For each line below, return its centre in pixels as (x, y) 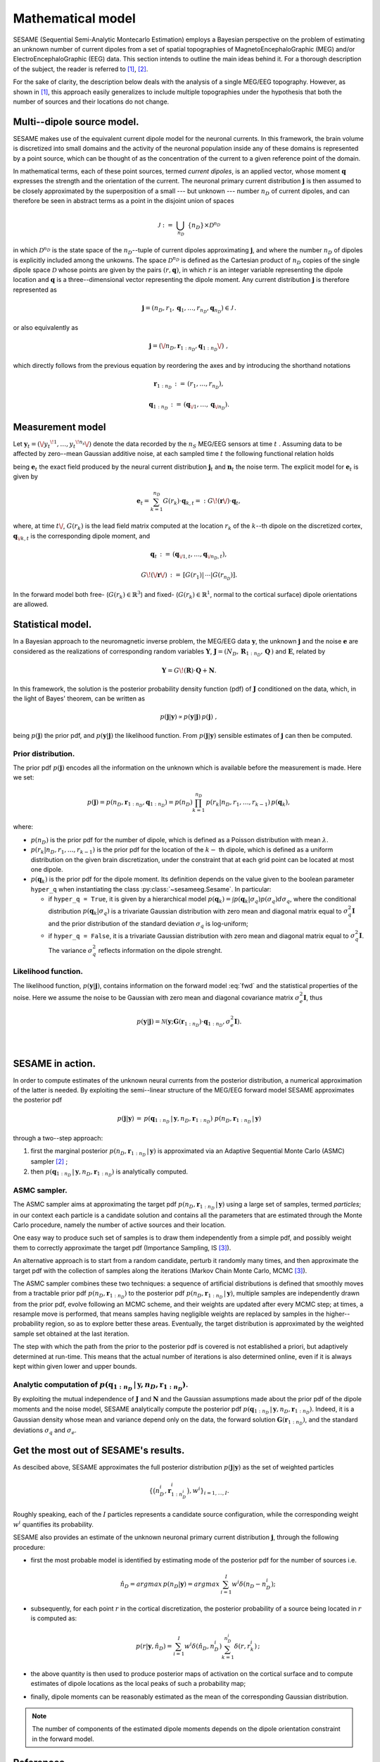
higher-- (338, 1314)
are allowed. (31, 604)
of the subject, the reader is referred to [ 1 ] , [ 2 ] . (81, 69)
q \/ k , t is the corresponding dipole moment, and (82, 537)
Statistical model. (52, 625)
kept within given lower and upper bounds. (75, 1366)
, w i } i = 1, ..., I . (209, 1491)
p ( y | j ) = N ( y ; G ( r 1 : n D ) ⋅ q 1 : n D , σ (183, 1023)
